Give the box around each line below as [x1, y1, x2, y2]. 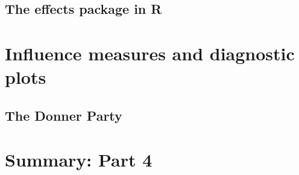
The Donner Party [5, 106, 122, 124]
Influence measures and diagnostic [5, 40, 295, 65]
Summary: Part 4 [5, 147, 153, 172]
